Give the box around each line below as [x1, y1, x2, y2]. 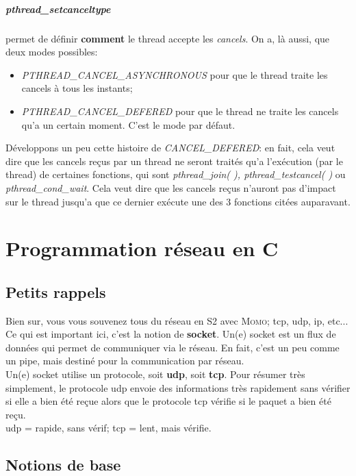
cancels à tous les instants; [21, 81, 133, 95]
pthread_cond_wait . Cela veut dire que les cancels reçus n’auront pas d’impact [5, 180, 336, 195]
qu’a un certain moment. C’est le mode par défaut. [21, 117, 236, 131]
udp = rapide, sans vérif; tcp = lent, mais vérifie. [5, 421, 212, 435]
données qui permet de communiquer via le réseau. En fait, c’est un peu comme [5, 340, 340, 354]
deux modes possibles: [5, 45, 98, 59]
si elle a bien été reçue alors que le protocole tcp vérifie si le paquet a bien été [5, 394, 331, 408]
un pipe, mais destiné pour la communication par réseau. [5, 353, 244, 368]
